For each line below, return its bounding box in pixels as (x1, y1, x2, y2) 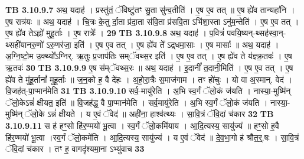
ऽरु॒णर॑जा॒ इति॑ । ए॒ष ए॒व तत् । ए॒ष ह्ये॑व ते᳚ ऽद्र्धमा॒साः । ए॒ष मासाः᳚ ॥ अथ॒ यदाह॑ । (46, 38, 279, 50)
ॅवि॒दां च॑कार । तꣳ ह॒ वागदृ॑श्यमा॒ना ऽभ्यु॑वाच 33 (5, 142, 145, 155)
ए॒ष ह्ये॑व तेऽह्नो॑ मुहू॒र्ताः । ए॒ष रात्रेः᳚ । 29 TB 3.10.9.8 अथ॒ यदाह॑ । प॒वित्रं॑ (5, 27, 224, 39)
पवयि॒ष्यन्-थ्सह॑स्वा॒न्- (227, 27, 286, 39)
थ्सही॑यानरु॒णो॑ (5, 38, 44, 50)
